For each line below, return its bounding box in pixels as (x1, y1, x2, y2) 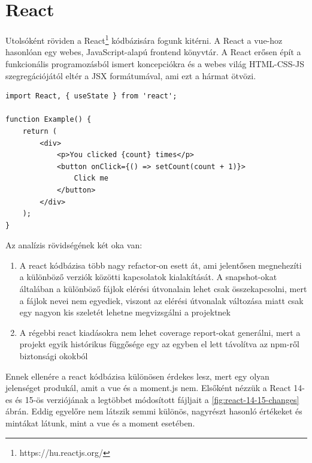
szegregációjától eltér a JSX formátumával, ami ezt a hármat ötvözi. (5, 69, 256, 82)
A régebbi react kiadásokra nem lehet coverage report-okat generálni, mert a (19, 326, 301, 338)
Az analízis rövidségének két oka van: (5, 239, 143, 251)
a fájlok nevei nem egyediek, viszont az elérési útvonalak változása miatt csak (19, 294, 304, 306)
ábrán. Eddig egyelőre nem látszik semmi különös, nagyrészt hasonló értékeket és (5, 405, 302, 417)
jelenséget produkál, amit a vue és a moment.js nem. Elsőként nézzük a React (5, 381, 291, 394)
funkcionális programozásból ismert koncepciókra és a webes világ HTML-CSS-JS (5, 57, 305, 70)
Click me (74, 174, 108, 183)
